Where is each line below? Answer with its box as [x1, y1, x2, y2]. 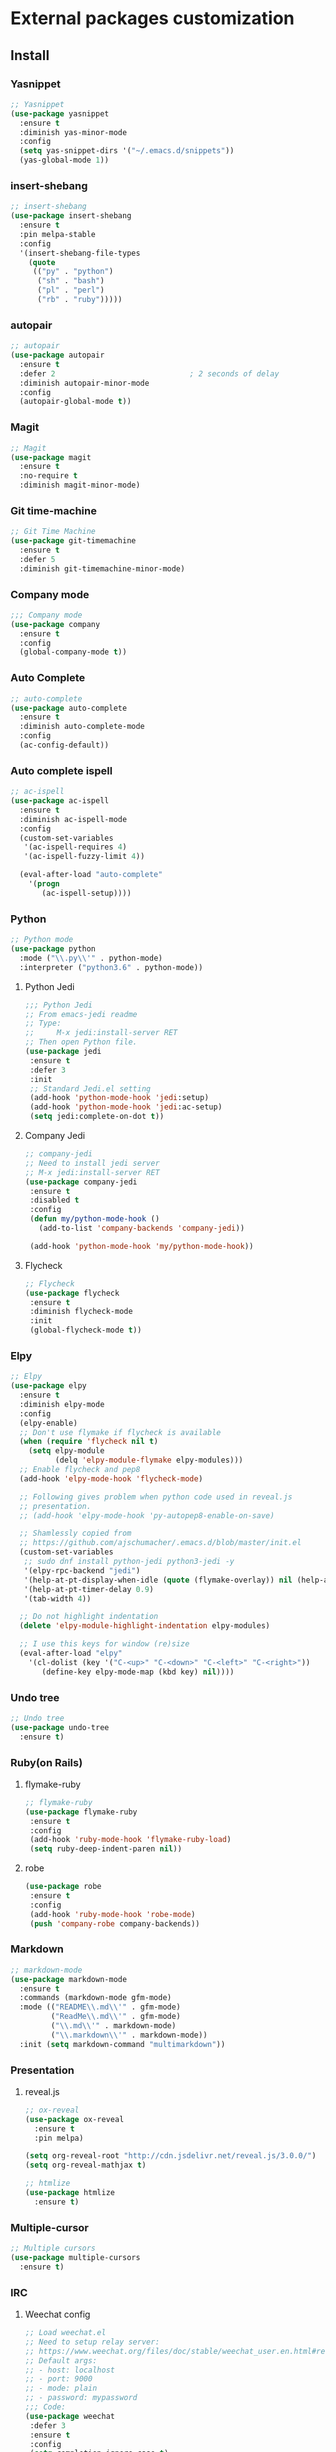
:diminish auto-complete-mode [19, 722, 145, 732]
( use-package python [10, 944, 97, 954]
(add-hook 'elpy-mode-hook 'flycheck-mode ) [19, 1473, 203, 1484]
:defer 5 [19, 554, 56, 564]
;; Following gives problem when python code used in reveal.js [19, 1492, 293, 1502]
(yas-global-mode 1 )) [19, 155, 110, 166]
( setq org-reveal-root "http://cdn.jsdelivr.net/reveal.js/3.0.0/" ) [24, 2151, 317, 2161]
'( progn [28, 879, 60, 889]
